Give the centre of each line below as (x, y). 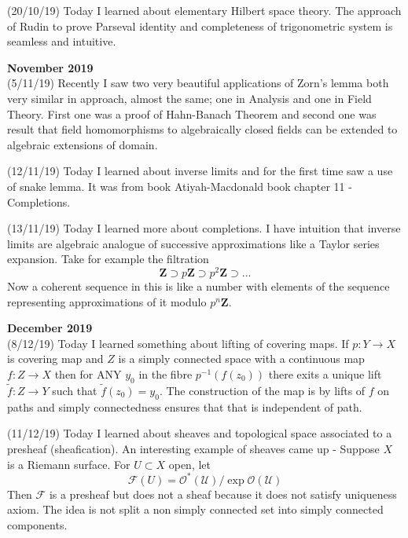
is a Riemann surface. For (69, 464)
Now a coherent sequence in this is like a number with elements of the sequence (198, 285)
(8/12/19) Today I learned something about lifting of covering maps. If (178, 343)
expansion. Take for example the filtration (108, 259)
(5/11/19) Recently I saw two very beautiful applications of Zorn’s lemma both (198, 83)
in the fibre (165, 373)
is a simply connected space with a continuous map (241, 359)
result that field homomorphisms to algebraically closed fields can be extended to (202, 129)
